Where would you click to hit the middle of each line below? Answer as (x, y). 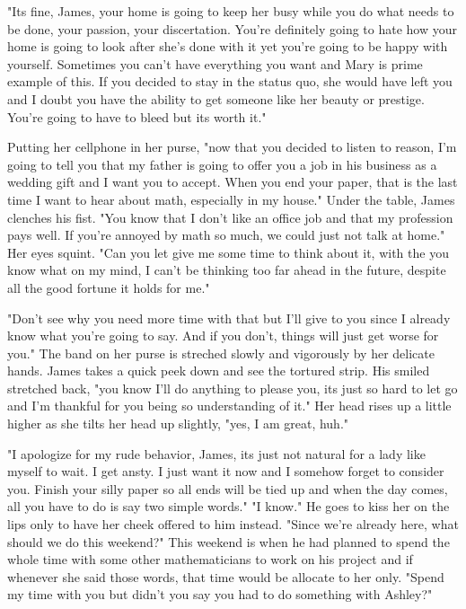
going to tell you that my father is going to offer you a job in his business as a (222, 164)
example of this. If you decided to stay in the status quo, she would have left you (230, 81)
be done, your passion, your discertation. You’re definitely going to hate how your (232, 28)
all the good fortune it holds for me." (109, 287)
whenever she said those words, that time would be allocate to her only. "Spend (226, 576)
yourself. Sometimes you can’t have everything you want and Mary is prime (215, 63)
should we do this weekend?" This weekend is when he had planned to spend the (229, 541)
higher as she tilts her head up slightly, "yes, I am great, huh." (178, 424)
